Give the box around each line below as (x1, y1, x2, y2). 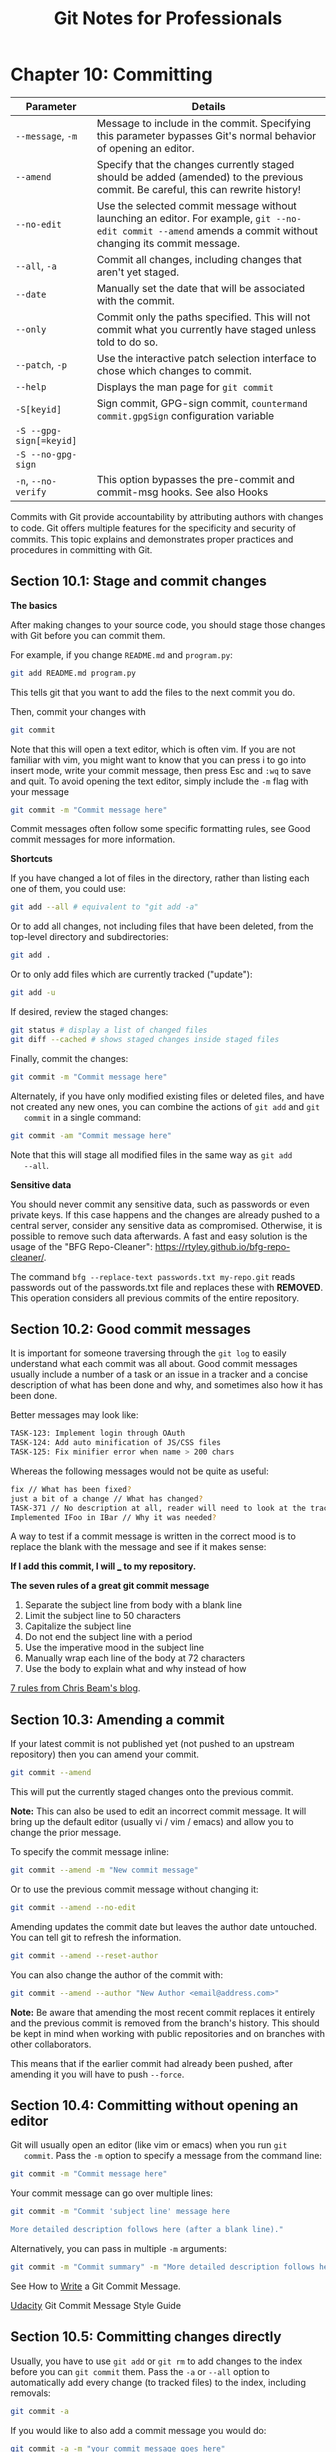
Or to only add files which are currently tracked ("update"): (10, 968, 253, 981)
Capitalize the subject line (24, 1620, 132, 1632)
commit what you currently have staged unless (96, 322, 317, 336)
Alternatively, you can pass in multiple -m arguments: (10, 2243, 227, 2255)
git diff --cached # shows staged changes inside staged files (10, 1034, 280, 1044)
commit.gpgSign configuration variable (96, 408, 275, 422)
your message (10, 785, 70, 797)
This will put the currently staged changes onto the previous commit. (10, 1786, 294, 1798)
